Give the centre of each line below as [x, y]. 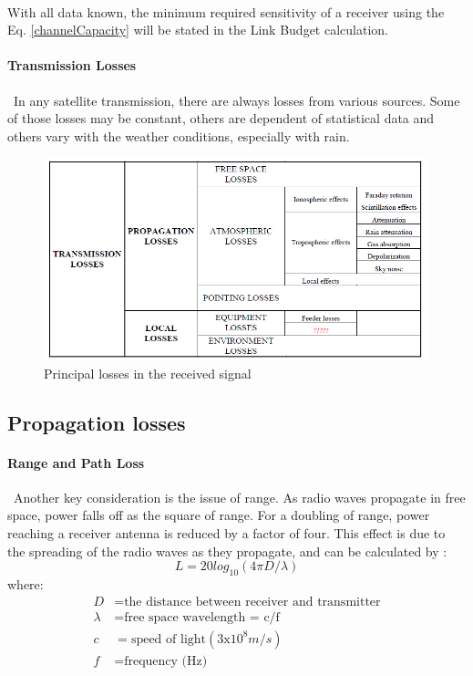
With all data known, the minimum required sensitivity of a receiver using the [226, 11]
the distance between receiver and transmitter [252, 602]
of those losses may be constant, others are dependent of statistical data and [221, 118]
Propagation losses [97, 422]
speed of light [169, 639]
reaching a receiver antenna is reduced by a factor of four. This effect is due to [226, 533]
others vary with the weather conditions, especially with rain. [179, 135]
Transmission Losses [72, 65]
